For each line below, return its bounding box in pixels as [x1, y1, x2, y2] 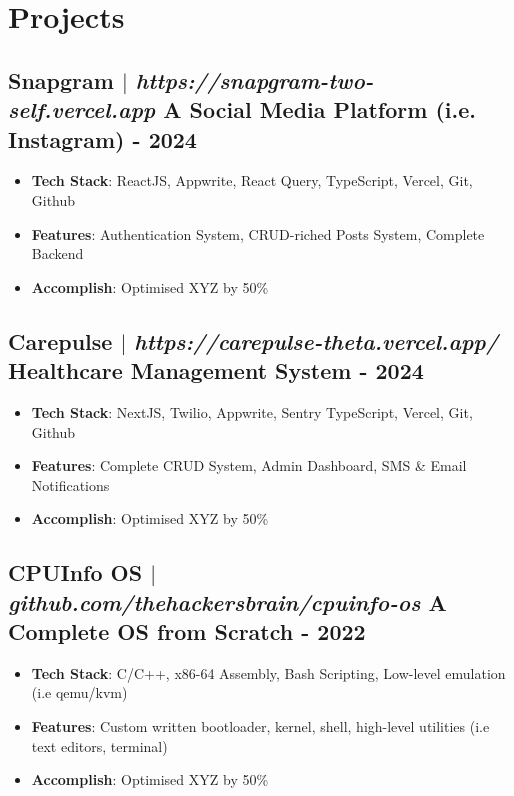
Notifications [31, 474, 110, 495]
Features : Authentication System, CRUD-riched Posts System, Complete [31, 223, 485, 244]
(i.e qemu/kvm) [31, 682, 128, 703]
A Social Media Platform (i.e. [163, 94, 476, 125]
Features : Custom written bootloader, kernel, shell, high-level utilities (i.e [31, 716, 490, 737]
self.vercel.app [8, 94, 156, 125]
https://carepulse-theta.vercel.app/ [134, 325, 499, 356]
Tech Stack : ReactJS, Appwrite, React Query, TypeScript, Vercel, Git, [31, 170, 473, 191]
